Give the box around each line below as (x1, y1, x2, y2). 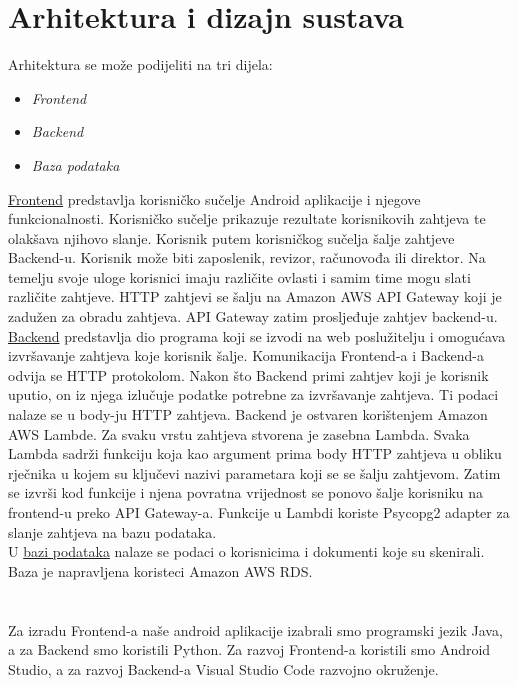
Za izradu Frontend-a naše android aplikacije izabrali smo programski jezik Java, (8, 619, 503, 640)
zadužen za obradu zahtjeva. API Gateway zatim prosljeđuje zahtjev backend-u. (8, 306, 498, 327)
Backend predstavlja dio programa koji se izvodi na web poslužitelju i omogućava (8, 325, 506, 346)
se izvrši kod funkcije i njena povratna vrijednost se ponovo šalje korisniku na (8, 482, 484, 503)
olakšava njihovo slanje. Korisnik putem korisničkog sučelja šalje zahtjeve (8, 227, 455, 248)
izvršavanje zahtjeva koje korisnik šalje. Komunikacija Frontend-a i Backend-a (8, 345, 484, 366)
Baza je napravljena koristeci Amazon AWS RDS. (8, 560, 313, 581)
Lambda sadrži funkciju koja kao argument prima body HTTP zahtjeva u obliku (8, 443, 502, 464)
